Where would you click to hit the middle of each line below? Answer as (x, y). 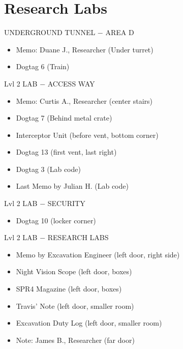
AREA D (120, 32)
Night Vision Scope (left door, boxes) (74, 271)
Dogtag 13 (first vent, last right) (66, 152)
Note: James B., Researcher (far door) (75, 340)
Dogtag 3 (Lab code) (48, 169)
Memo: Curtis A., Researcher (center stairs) (84, 100)
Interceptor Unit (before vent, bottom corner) (87, 135)
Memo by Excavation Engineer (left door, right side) (98, 254)
